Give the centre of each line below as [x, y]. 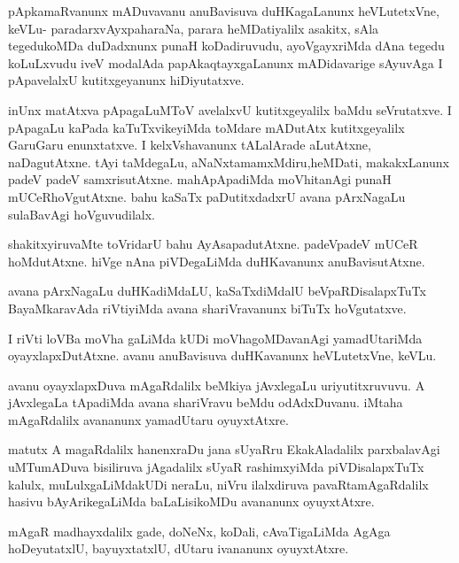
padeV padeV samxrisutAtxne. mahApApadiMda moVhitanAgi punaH [200, 179]
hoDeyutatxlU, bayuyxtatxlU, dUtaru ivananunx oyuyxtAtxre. [179, 548]
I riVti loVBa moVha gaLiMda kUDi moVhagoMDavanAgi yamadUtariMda [215, 338]
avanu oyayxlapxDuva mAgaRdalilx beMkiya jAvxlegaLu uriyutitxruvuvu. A [217, 385]
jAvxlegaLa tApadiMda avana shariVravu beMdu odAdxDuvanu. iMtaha [206, 402]
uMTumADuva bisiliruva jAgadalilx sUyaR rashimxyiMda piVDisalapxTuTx [216, 467]
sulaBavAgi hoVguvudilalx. [82, 214]
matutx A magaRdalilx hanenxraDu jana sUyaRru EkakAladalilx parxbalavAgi [224, 449]
